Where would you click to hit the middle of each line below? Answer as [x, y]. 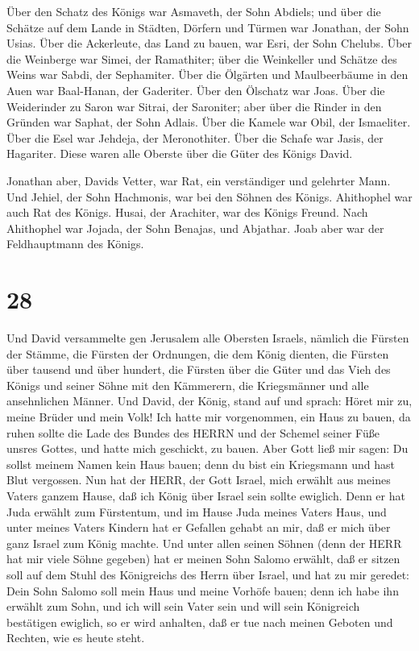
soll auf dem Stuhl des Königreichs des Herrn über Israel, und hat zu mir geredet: [208, 574]
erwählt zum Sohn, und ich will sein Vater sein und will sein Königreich [183, 606]
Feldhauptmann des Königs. [75, 244]
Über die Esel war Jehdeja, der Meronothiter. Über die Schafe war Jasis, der [195, 137]
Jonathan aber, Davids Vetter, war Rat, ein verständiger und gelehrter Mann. [199, 180]
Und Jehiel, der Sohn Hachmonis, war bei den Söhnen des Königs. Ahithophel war [209, 196]
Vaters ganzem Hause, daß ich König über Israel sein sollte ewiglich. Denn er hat [206, 495]
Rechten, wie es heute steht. [76, 638]
